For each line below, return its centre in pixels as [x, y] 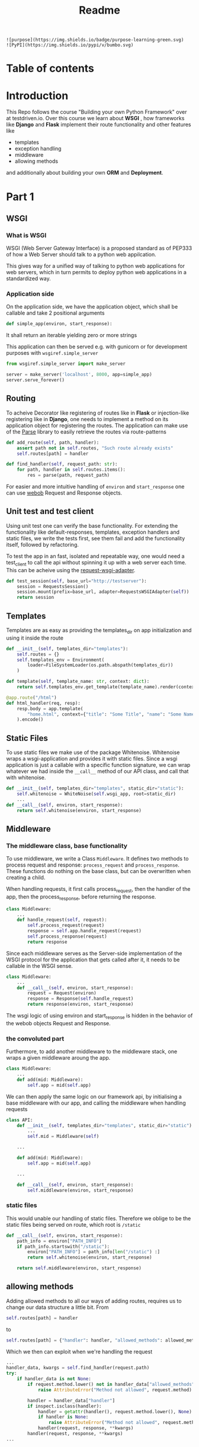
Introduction [37, 96]
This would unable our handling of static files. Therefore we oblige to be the [99, 1218]
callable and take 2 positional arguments [55, 313]
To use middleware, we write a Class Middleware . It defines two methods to [97, 859]
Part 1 [20, 197]
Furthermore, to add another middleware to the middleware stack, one [92, 1051]
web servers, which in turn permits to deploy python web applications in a [96, 272]
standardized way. [29, 278]
